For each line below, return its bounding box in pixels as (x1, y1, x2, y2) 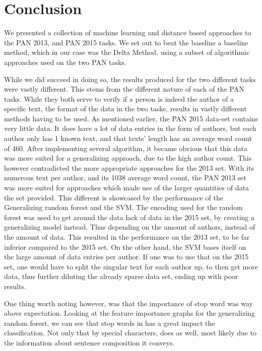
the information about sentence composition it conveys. (4, 337, 175, 347)
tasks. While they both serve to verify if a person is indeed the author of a (4, 93, 234, 104)
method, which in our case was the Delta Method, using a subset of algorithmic (4, 47, 250, 57)
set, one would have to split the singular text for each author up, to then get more (4, 261, 258, 271)
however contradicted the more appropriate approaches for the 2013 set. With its (4, 162, 254, 173)
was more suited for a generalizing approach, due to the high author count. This (4, 153, 252, 163)
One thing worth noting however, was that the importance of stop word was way (4, 298, 253, 308)
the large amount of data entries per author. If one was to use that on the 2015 (4, 251, 249, 262)
